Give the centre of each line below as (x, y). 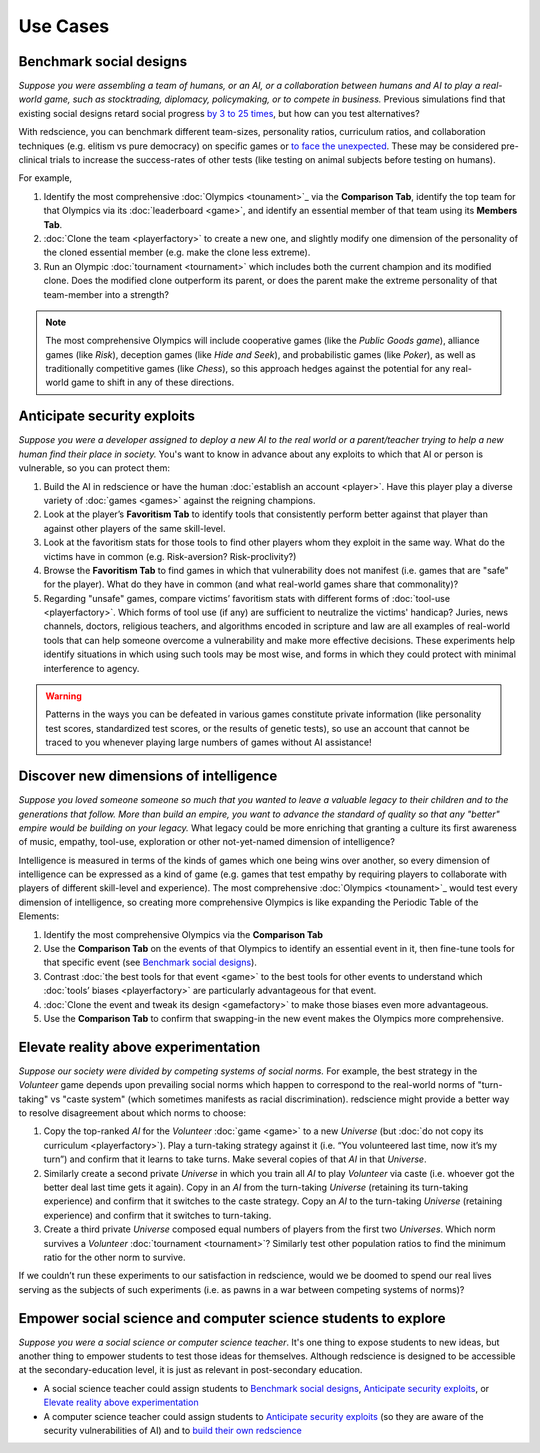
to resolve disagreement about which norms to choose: (132, 1113)
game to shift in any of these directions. (152, 382)
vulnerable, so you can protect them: (94, 468)
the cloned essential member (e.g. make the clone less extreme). (177, 252)
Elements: (39, 916)
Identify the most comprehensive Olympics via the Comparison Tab (183, 934)
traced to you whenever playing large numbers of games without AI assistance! (208, 742)
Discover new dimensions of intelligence (148, 776)
